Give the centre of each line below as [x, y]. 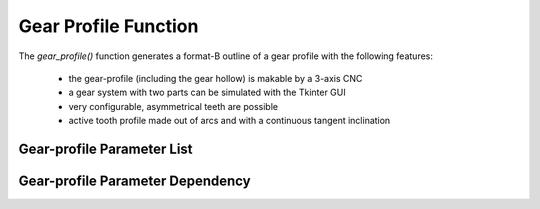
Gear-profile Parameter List [106, 148]
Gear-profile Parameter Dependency [134, 180]
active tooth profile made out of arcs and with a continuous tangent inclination [229, 121]
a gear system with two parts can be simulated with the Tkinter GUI [207, 92]
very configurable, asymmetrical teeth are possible [173, 106]
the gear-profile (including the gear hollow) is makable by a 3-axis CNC [215, 78]
